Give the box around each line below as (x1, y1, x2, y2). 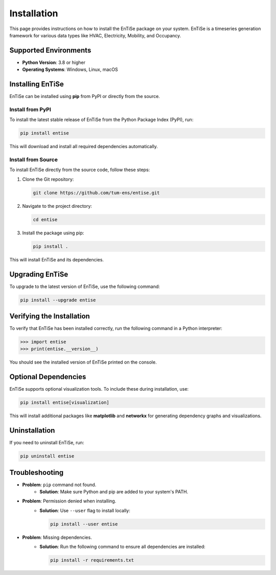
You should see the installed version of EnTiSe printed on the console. (9, 359, 157, 365)
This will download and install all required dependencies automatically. (9, 143, 158, 150)
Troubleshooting (9, 468, 64, 477)
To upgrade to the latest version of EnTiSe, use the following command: (9, 283, 160, 290)
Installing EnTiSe (9, 80, 64, 89)
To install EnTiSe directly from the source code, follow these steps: (9, 166, 150, 173)
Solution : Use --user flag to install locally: (39, 507, 130, 513)
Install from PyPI (9, 106, 51, 113)
